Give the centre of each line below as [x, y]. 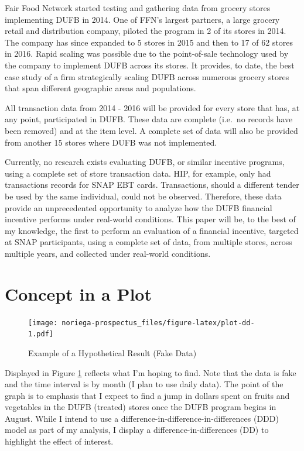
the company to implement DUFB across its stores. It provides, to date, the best [150, 65]
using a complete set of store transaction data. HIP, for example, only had [138, 173]
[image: [43, 323]
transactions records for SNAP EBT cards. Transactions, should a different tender [152, 185]
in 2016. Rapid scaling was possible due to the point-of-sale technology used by [147, 54]
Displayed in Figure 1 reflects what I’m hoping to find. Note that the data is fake [151, 372]
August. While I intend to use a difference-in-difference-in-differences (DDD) [142, 418]
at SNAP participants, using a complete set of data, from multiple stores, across [148, 242]
